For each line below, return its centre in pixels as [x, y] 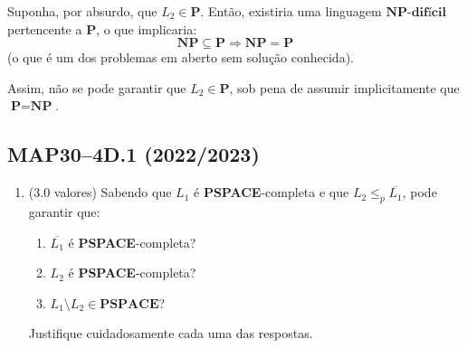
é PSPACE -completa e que [271, 192]
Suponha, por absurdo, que [82, 11]
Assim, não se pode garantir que [97, 87]
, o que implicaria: [147, 28]
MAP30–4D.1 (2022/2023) [133, 154]
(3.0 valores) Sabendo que [100, 192]
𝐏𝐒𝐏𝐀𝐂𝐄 [129, 304]
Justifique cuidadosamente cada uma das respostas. [171, 333]
